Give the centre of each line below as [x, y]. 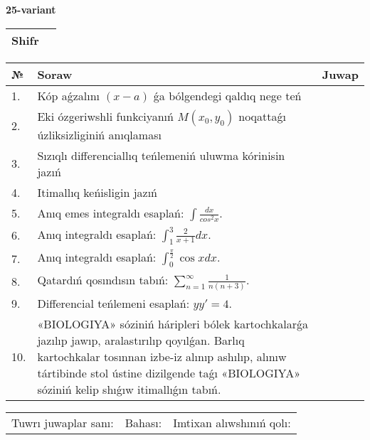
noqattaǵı [262, 116]
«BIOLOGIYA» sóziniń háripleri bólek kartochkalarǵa [173, 324]
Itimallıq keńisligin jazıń [97, 192]
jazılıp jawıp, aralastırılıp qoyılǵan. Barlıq [141, 340]
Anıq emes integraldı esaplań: [111, 213]
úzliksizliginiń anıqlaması [99, 134]
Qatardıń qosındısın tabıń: [103, 280]
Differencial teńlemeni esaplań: [113, 304]
